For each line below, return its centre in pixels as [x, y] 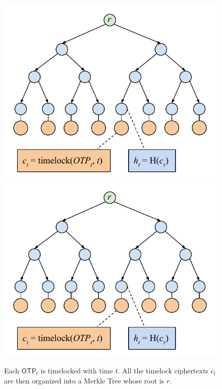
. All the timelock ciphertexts [163, 371]
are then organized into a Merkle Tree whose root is [84, 380]
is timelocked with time [77, 371]
